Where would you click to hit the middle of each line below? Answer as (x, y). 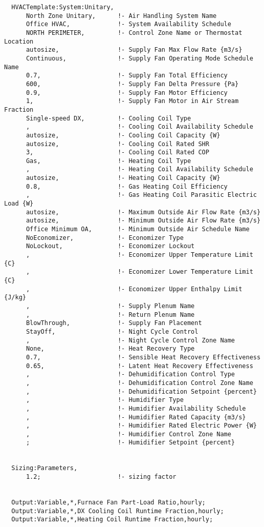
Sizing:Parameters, (45, 468)
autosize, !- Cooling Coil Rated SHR (117, 144)
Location (19, 41)
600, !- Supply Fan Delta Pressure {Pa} (132, 84)
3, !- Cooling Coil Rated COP (117, 153)
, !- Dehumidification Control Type (130, 374)
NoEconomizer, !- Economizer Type (105, 238)
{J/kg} (15, 298)
